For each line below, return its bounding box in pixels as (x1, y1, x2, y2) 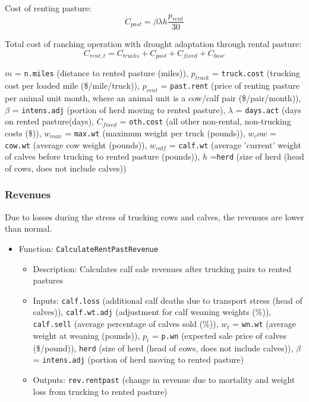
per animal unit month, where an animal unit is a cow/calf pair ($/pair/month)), (5, 92, 301, 104)
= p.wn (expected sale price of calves (152, 329, 287, 341)
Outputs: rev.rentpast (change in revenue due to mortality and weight (33, 373, 295, 385)
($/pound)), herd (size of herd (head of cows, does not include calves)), (33, 341, 294, 354)
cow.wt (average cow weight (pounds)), (5, 138, 147, 151)
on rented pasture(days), (5, 115, 94, 127)
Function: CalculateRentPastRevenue (18, 242, 159, 254)
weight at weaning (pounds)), (33, 329, 140, 341)
